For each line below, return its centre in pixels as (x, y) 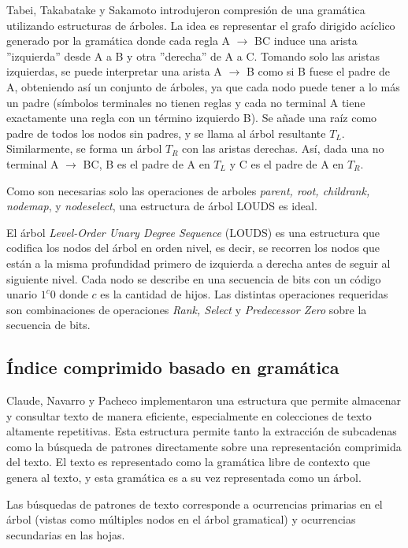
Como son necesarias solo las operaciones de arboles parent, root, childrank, (188, 190)
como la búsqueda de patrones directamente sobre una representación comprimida (204, 446)
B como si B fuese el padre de (318, 71)
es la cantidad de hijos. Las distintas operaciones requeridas (244, 294)
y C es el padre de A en (287, 163)
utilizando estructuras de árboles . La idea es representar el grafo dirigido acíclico (201, 25)
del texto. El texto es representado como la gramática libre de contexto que (188, 462)
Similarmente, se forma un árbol (84, 148)
